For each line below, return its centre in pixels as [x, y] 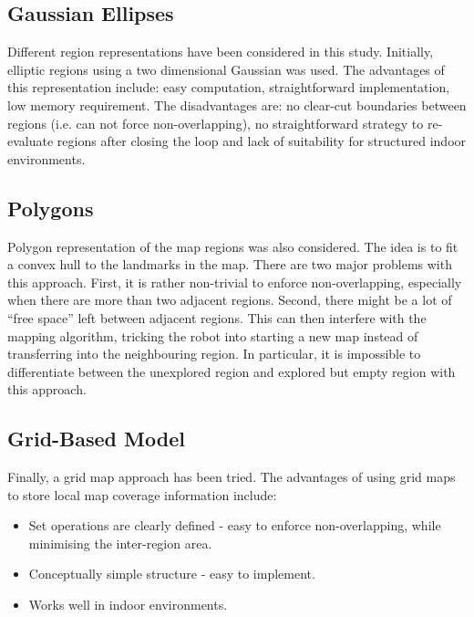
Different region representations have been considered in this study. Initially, [221, 52]
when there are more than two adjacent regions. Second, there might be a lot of [230, 300]
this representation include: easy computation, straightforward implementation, [229, 87]
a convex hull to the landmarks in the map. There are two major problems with [230, 264]
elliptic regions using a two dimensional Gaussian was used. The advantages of [226, 69]
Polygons [51, 208]
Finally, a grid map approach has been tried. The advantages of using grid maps [232, 477]
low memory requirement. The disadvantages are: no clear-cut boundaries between [237, 105]
